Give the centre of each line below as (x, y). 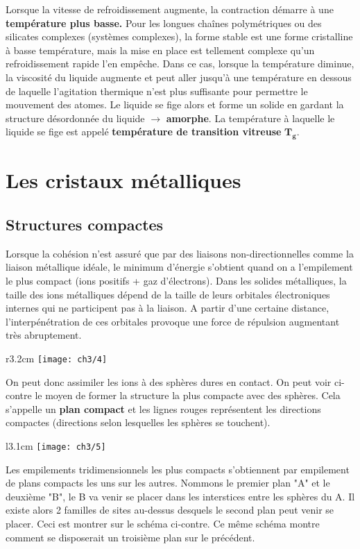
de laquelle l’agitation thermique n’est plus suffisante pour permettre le (157, 91)
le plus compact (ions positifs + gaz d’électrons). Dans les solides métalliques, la (176, 280)
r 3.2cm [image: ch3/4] (57, 358)
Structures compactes (85, 224)
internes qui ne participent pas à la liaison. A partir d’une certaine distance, (168, 308)
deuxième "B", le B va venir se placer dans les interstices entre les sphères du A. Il (180, 496)
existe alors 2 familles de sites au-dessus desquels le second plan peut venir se (170, 510)
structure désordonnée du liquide (75, 118)
